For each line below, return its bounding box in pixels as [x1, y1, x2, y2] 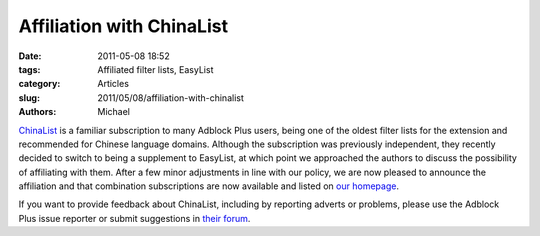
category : [18, 78, 61, 90]
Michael [97, 106, 130, 118]
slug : [18, 91, 40, 104]
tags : [18, 63, 41, 75]
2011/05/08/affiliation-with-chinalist [97, 91, 245, 104]
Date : [18, 50, 42, 62]
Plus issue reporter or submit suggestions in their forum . [18, 212, 251, 224]
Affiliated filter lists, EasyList [97, 63, 214, 75]
